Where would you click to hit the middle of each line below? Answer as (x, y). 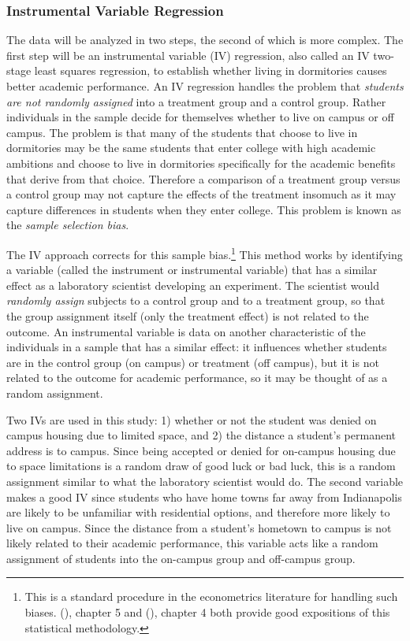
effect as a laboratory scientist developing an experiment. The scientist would (193, 285)
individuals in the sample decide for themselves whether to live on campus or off (200, 117)
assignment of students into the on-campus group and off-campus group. (181, 558)
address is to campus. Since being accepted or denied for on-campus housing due (201, 450)
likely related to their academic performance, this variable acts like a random (192, 543)
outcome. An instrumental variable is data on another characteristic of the (186, 331)
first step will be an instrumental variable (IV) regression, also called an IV (188, 55)
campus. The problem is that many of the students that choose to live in (182, 132)
